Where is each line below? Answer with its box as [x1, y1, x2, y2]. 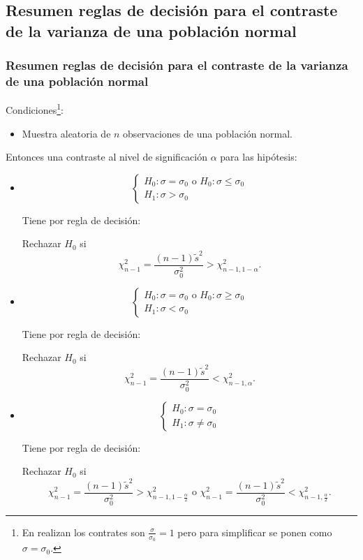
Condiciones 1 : [6, 101, 64, 117]
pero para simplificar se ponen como [177, 524, 332, 539]
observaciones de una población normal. [123, 126, 292, 140]
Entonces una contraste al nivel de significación [6, 149, 208, 164]
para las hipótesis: [220, 149, 297, 164]
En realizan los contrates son [22, 524, 145, 539]
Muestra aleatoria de [22, 126, 111, 140]
